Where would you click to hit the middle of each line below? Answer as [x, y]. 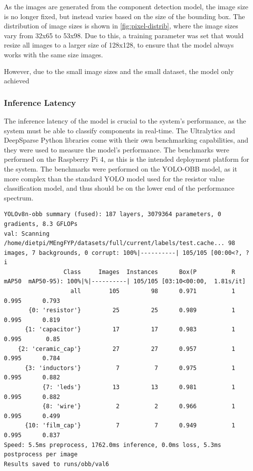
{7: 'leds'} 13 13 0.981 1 [139, 387]
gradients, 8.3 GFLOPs [41, 224]
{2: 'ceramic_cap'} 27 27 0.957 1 [126, 349]
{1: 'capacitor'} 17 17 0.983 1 [130, 330]
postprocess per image [41, 455]
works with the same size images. [54, 54]
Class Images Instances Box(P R [149, 272]
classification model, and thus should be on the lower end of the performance [119, 188]
